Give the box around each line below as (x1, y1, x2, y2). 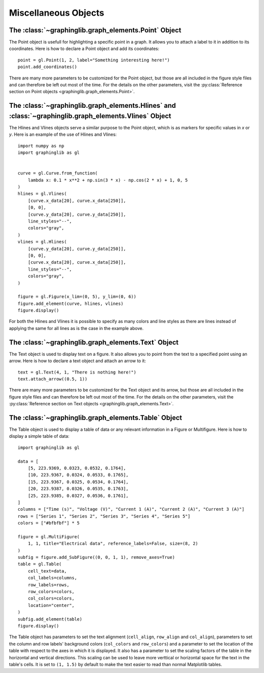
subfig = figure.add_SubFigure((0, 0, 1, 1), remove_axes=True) (18, 554, 176, 560)
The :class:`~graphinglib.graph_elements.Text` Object (9, 338, 179, 347)
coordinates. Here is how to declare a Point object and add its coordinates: (9, 46, 159, 51)
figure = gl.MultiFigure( (18, 534, 80, 539)
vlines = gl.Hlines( (18, 239, 67, 245)
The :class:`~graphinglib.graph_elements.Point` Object (9, 26, 181, 34)
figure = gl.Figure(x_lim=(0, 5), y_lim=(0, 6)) (18, 294, 136, 299)
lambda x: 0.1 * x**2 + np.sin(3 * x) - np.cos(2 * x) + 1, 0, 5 (27, 177, 188, 183)
